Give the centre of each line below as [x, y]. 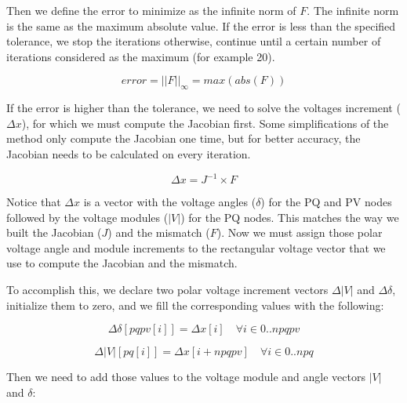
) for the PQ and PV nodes [326, 202]
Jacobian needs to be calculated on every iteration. [129, 153]
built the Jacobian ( [54, 232]
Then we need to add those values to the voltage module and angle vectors [186, 377]
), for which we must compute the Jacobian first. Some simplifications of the [205, 123]
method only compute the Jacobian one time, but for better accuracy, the [184, 138]
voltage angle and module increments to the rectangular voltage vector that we [196, 247]
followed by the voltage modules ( [87, 217]
